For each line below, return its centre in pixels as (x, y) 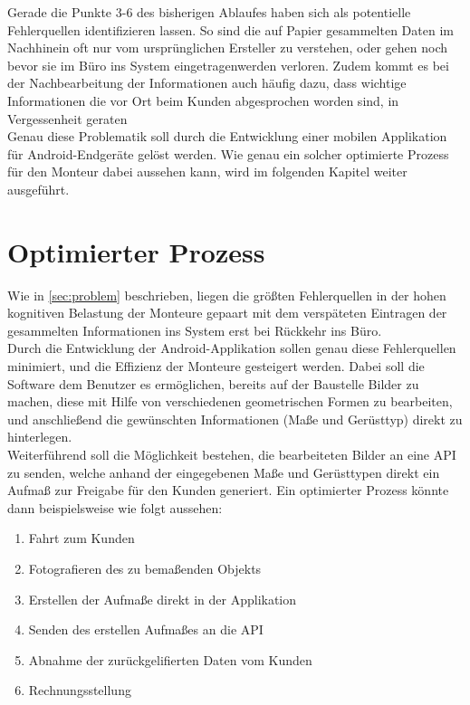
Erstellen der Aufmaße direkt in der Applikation (163, 599)
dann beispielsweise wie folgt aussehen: (115, 507)
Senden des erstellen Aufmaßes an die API (146, 629)
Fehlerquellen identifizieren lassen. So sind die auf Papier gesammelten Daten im (230, 29)
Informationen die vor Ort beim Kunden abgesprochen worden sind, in (203, 100)
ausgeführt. (38, 189)
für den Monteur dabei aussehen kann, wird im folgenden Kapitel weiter (207, 171)
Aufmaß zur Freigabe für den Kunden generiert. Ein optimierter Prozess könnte (228, 490)
